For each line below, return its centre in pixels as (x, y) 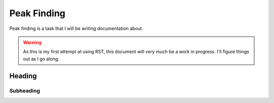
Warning (32, 42)
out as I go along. (41, 59)
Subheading (25, 90)
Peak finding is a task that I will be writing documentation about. (76, 28)
